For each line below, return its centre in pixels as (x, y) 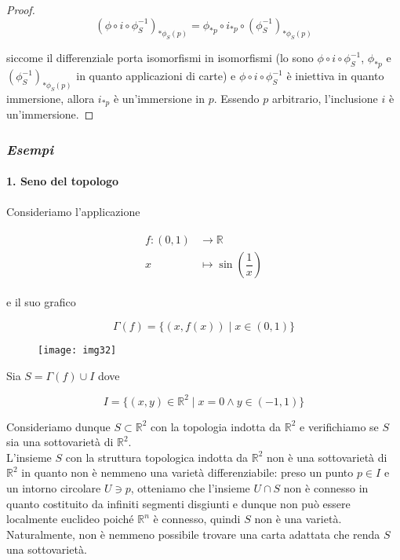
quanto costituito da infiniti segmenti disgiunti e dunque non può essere (178, 503)
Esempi (30, 149)
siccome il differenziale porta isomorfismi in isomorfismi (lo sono (160, 58)
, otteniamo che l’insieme (190, 487)
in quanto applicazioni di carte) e (156, 76)
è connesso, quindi (197, 519)
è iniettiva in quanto (335, 76)
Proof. (21, 9)
